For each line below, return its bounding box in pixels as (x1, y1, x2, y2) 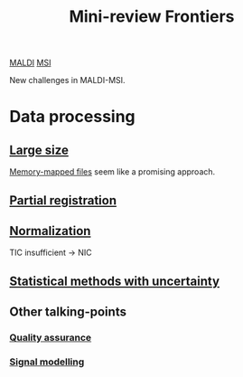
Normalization (9, 223, 91, 239)
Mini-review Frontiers (69, 6, 235, 27)
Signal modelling (9, 355, 85, 368)
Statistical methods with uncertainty (9, 273, 220, 288)
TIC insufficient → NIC (9, 247, 92, 259)
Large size (9, 142, 70, 157)
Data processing (9, 107, 136, 127)
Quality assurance (9, 332, 92, 344)
